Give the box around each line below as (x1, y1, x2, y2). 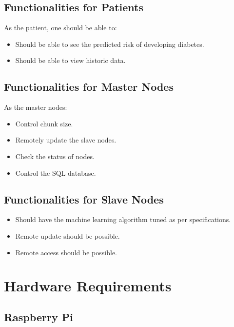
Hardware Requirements (4, 276, 172, 296)
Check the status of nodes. (15, 151, 95, 161)
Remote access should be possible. (15, 247, 117, 257)
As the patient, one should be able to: (4, 22, 117, 33)
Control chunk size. (15, 118, 73, 128)
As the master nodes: (4, 102, 67, 112)
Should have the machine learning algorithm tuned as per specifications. (15, 214, 231, 225)
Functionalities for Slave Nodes (4, 191, 164, 206)
